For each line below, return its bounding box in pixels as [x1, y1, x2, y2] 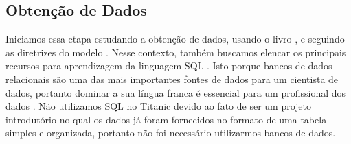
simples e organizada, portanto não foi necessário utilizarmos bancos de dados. [5, 125, 336, 140]
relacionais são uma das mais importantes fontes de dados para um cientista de [5, 71, 339, 86]
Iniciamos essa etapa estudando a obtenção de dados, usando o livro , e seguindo [5, 32, 345, 46]
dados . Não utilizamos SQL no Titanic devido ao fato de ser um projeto [5, 99, 312, 113]
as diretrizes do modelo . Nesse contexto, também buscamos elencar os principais [5, 45, 346, 59]
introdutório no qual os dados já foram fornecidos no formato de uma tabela [5, 112, 327, 126]
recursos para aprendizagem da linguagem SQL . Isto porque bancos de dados [5, 58, 332, 73]
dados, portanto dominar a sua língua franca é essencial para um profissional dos [5, 85, 346, 99]
